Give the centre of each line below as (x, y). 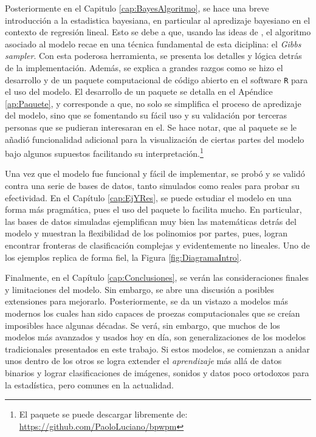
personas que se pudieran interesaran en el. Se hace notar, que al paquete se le (151, 127)
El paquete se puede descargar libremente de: (103, 414)
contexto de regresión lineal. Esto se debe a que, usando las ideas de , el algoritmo (158, 32)
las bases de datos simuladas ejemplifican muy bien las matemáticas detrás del (151, 221)
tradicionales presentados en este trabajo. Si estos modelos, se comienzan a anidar (157, 349)
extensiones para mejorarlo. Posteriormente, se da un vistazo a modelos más (146, 301)
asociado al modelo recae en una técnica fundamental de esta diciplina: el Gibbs (153, 43)
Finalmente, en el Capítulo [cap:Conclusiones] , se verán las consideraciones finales (157, 277)
